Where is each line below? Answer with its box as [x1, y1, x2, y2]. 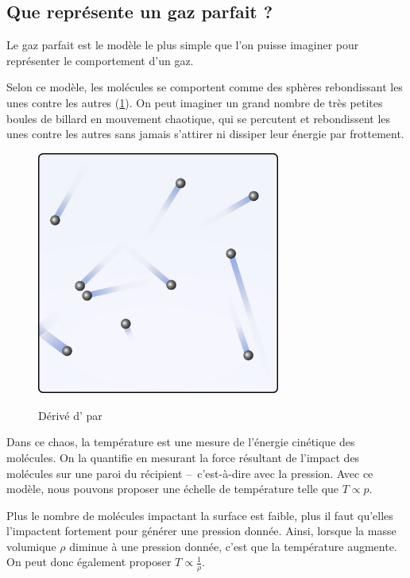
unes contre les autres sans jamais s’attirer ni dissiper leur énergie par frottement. [6, 125, 404, 142]
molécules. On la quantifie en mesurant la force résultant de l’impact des [6, 449, 360, 465]
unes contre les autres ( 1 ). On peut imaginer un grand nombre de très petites [6, 94, 383, 110]
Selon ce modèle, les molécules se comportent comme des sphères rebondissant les [6, 79, 403, 95]
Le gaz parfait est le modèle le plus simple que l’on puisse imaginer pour [6, 37, 359, 53]
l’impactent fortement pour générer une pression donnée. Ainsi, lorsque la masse [6, 522, 396, 539]
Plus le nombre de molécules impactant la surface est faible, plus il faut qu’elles [6, 507, 393, 523]
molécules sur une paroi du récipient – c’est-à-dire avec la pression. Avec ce [6, 464, 373, 481]
